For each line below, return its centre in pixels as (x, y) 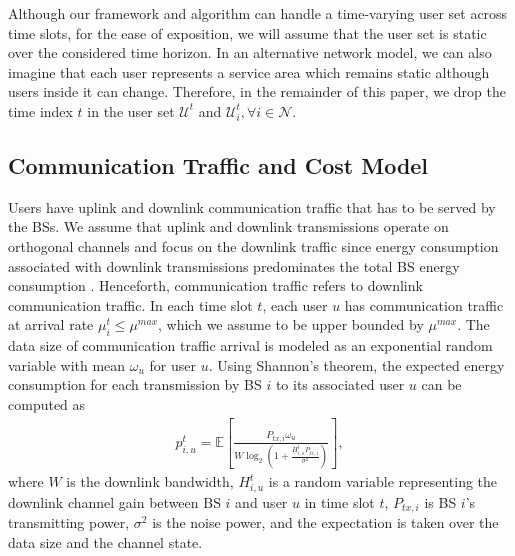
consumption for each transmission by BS (135, 384)
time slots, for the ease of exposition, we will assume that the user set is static (247, 32)
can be (441, 384)
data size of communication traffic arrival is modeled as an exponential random (250, 345)
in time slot (339, 501)
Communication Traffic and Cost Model (218, 164)
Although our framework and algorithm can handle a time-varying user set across (258, 13)
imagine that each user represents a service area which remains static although (249, 71)
